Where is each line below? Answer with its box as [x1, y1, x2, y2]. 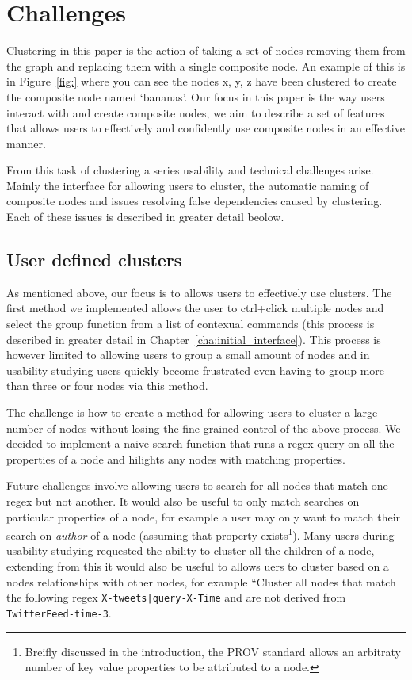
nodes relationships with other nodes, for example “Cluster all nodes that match [6, 573, 396, 590]
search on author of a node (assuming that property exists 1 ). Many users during [6, 525, 395, 543]
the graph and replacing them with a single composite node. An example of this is [6, 57, 406, 74]
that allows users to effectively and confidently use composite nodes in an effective [6, 120, 405, 136]
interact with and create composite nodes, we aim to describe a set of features [6, 104, 385, 120]
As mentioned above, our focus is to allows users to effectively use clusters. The [6, 284, 392, 300]
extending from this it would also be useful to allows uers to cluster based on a [6, 558, 389, 575]
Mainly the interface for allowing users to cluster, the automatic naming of [6, 177, 369, 193]
